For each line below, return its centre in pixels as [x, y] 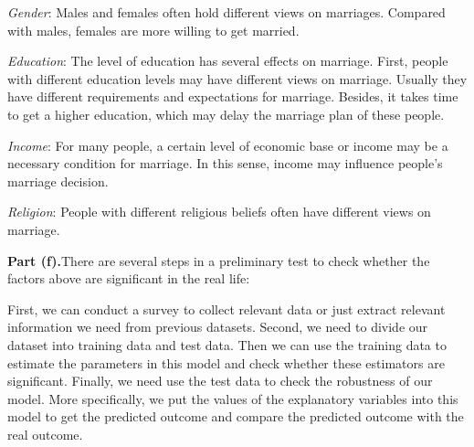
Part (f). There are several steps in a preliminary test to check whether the [219, 260]
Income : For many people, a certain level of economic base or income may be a [228, 145]
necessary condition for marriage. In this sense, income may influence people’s [225, 163]
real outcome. [45, 434]
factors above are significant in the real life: [129, 278]
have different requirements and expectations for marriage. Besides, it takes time [233, 96]
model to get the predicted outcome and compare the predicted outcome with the [236, 416]
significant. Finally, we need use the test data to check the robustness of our [220, 381]
